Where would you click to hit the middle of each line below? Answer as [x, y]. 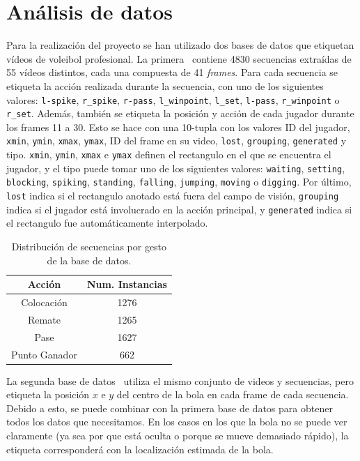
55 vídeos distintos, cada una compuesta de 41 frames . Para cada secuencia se [172, 72]
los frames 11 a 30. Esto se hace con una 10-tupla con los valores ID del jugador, [178, 127]
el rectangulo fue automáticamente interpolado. [107, 223]
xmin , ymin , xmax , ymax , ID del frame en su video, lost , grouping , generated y [177, 141]
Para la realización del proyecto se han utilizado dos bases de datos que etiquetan [180, 45]
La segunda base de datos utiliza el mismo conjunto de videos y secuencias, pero [180, 380]
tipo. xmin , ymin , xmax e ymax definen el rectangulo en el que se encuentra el [169, 154]
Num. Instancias [127, 284]
